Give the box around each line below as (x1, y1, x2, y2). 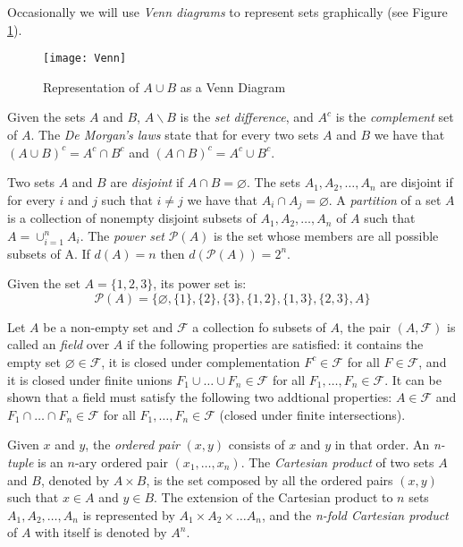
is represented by (82, 505, 175, 524)
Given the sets (7, 107, 86, 126)
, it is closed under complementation (101, 352, 300, 371)
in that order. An (334, 435, 430, 454)
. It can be (384, 370, 442, 389)
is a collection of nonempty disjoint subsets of (7, 209, 257, 227)
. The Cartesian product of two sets (240, 452, 434, 471)
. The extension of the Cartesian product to (154, 488, 393, 507)
